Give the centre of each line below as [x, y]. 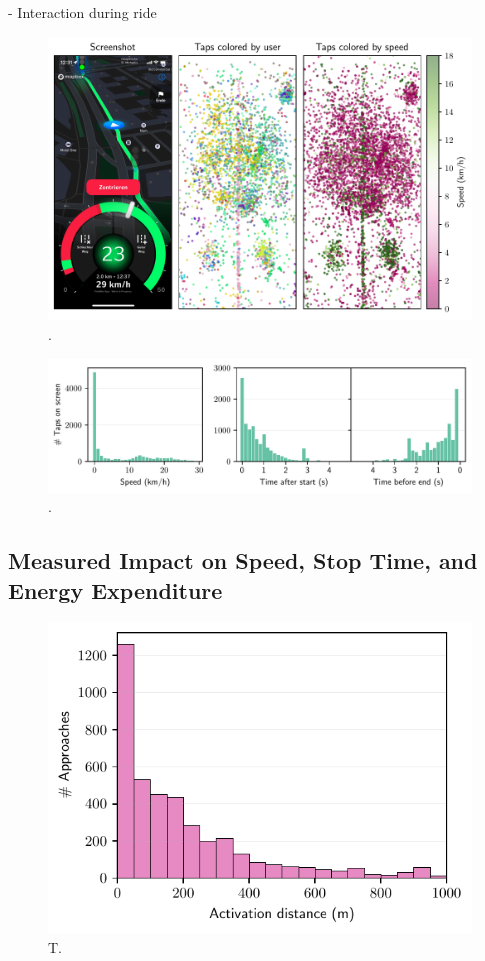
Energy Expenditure [115, 589]
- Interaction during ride [82, 12]
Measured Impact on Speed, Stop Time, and [243, 560]
